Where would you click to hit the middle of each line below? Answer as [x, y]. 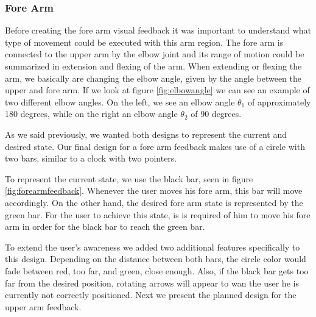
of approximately [279, 102]
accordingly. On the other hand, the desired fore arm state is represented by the [154, 202]
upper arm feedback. [43, 306]
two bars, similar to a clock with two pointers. [91, 158]
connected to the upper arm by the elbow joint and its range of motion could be [155, 54]
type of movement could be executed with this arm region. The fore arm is [144, 42]
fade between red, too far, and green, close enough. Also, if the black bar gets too [157, 270]
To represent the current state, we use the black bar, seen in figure [129, 178]
